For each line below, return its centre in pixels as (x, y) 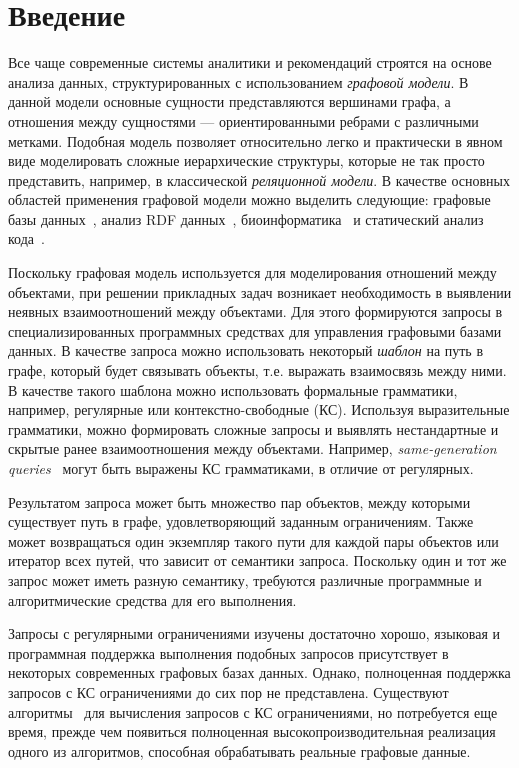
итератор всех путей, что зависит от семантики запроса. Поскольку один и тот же (257, 560)
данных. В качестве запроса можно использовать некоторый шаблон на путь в (246, 350)
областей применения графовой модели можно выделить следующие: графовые (249, 199)
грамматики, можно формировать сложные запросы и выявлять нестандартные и (253, 428)
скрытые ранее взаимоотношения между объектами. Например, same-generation (252, 448)
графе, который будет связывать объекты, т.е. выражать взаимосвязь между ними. (257, 370)
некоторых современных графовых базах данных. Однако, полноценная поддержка (259, 672)
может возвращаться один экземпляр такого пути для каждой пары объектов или (253, 540)
